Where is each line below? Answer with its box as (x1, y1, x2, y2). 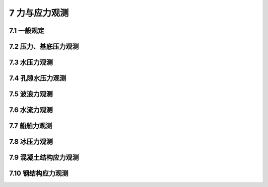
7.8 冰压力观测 (9, 137, 53, 146)
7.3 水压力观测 (9, 58, 53, 67)
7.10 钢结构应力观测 (9, 169, 68, 178)
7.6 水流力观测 (9, 106, 53, 114)
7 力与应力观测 (9, 7, 69, 18)
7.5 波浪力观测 (9, 90, 53, 98)
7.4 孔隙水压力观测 (9, 74, 67, 83)
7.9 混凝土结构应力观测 (9, 153, 79, 162)
